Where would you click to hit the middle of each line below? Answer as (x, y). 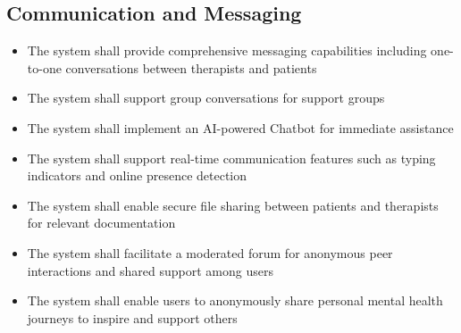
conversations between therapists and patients (191, 67)
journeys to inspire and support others (132, 317)
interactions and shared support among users (150, 270)
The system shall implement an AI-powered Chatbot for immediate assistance (240, 127)
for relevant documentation (101, 223)
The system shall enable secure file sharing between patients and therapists (233, 205)
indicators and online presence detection (137, 175)
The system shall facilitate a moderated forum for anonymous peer (210, 252)
